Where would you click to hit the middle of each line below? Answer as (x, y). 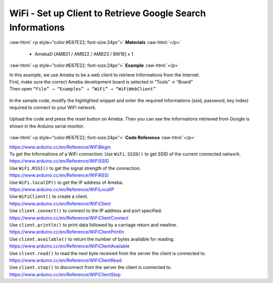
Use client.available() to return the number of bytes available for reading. (92, 239)
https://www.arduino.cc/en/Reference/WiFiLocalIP (62, 189)
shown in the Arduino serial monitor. (47, 126)
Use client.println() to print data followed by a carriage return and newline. (93, 225)
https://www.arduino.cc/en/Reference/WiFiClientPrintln (67, 232)
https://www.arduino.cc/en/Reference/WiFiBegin (60, 147)
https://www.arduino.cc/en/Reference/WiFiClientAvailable (70, 246)
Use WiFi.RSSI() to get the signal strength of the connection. (75, 168)
